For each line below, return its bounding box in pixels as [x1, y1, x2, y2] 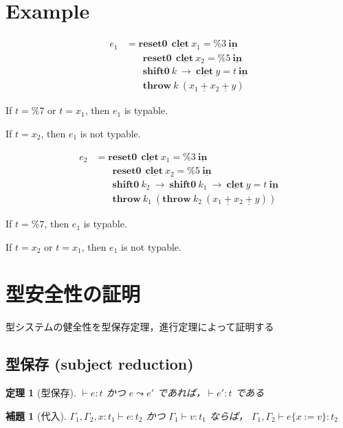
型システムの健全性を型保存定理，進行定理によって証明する [5, 319, 274, 334]
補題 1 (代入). [5, 408, 67, 423]
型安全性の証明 [5, 280, 141, 308]
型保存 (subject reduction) [5, 353, 194, 374]
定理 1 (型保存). [5, 385, 76, 400]
